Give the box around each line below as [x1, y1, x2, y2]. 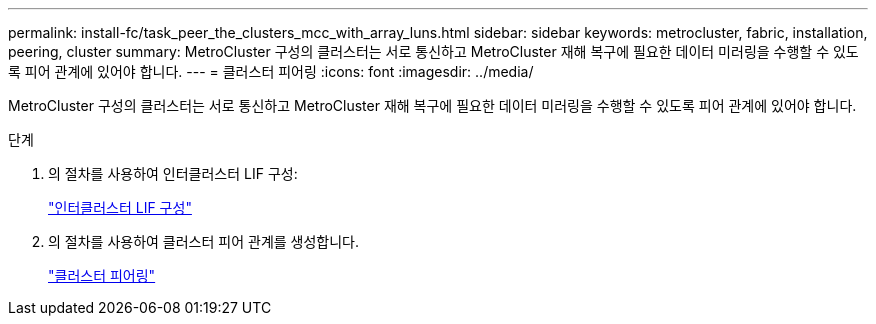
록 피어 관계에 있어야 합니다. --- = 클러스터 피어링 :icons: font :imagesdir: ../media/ [8, 63, 534, 80]
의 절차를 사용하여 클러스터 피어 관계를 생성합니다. [48, 233, 360, 250]
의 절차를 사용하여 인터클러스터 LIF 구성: [48, 165, 298, 182]
